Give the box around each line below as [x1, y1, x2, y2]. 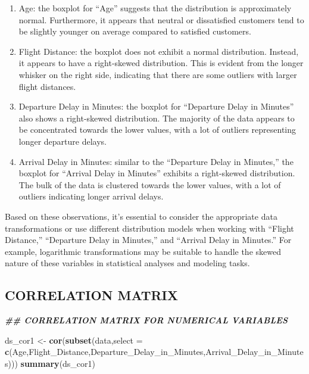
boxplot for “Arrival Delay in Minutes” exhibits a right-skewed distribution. [18, 167, 295, 179]
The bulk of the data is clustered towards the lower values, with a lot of [18, 178, 281, 191]
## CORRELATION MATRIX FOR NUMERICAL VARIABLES [5, 314, 288, 326]
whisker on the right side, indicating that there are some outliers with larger [18, 68, 297, 80]
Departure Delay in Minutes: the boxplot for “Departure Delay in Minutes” [18, 100, 294, 113]
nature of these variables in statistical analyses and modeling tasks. [5, 257, 250, 269]
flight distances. [18, 80, 76, 92]
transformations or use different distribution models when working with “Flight [5, 222, 294, 234]
